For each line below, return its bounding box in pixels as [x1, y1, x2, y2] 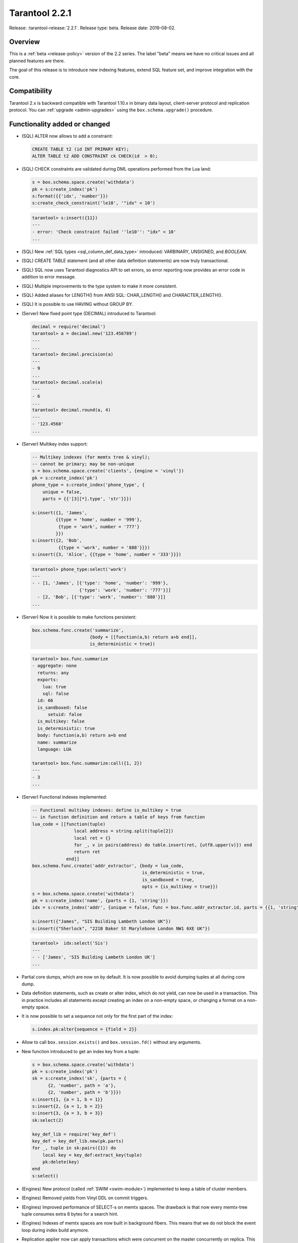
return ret [74, 849, 100, 855]
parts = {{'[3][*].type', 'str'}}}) [42, 496, 132, 502]
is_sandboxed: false [37, 705, 87, 710]
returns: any [37, 670, 69, 676]
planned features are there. [9, 58, 65, 64]
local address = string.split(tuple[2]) [74, 828, 174, 834]
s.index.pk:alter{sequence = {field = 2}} [32, 1027, 137, 1032]
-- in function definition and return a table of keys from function [32, 814, 205, 820]
